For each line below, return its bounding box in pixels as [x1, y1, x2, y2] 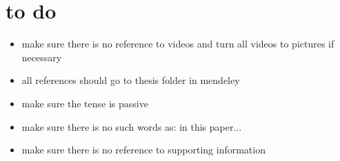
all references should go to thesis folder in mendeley [21, 73, 240, 87]
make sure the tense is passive [21, 96, 148, 110]
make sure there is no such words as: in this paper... [21, 119, 242, 133]
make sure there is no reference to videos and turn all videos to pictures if [21, 36, 334, 51]
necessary [21, 50, 62, 64]
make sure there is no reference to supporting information [21, 142, 266, 157]
